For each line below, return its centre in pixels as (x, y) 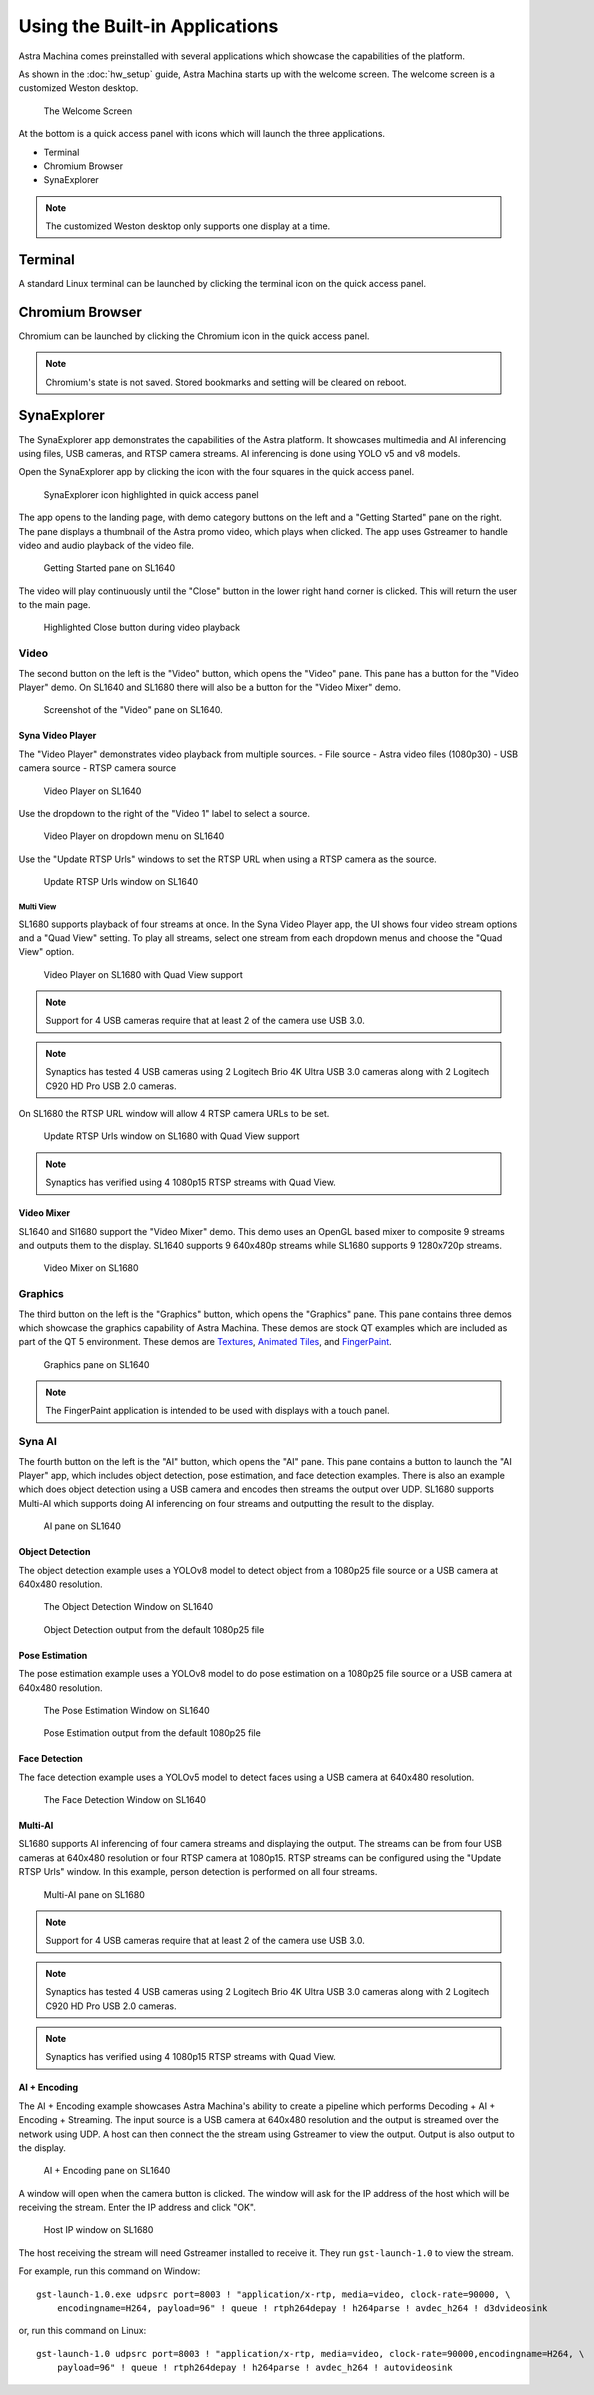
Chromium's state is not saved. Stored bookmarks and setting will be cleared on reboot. (226, 382)
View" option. (46, 952)
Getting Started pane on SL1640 (109, 568)
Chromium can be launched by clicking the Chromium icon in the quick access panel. (194, 336)
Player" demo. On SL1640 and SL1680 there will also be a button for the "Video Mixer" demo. (210, 687)
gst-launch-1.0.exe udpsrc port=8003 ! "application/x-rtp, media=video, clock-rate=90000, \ (273, 2294)
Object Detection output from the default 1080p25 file (154, 1629)
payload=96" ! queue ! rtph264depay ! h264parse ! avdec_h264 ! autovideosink (254, 2368)
